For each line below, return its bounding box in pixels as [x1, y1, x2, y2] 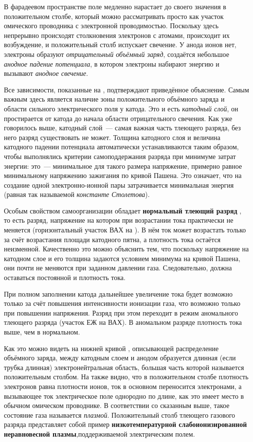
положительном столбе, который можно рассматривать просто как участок [4, 11, 224, 21]
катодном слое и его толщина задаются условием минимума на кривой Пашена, [4, 253, 240, 263]
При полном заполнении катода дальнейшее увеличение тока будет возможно [4, 288, 233, 299]
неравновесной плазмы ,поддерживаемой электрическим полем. [4, 428, 195, 439]
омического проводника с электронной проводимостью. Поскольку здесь [4, 20, 219, 31]
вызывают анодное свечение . [4, 68, 88, 78]
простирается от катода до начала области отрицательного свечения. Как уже [4, 113, 233, 123]
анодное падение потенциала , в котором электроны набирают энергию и [4, 58, 219, 69]
